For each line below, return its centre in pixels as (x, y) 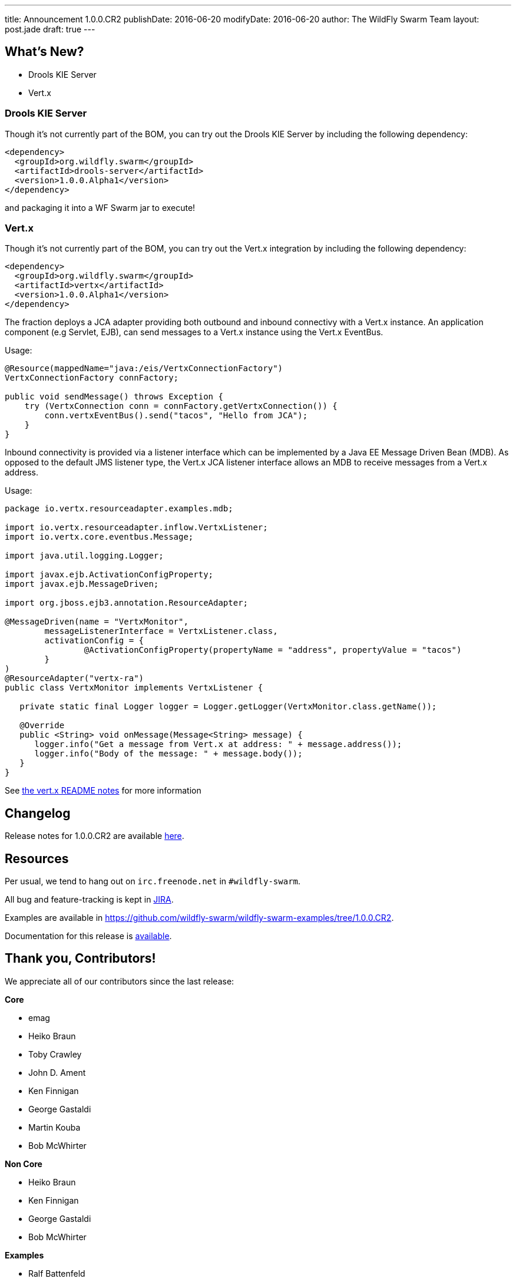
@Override (42, 726)
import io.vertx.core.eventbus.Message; (99, 537)
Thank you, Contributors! (80, 959)
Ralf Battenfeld (57, 1273)
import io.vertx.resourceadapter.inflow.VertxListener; (136, 528)
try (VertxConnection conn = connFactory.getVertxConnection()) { (181, 406)
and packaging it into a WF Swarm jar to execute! (100, 207)
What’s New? (44, 52)
